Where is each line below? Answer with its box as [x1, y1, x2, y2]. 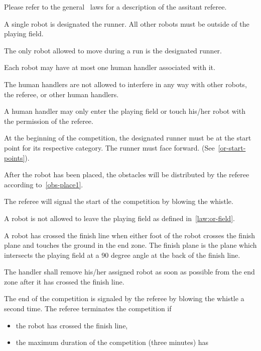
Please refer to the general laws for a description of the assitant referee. [4, 2, 227, 12]
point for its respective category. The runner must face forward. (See [4, 142, 215, 153]
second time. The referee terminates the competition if [4, 303, 172, 314]
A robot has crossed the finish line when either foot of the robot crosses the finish [4, 230, 255, 240]
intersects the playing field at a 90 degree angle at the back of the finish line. [4, 249, 240, 260]
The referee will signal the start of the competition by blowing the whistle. [4, 196, 233, 206]
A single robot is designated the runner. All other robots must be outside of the [4, 18, 249, 29]
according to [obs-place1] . [4, 179, 83, 189]
